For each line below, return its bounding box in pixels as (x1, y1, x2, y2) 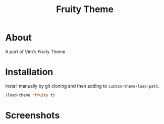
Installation (5, 67, 53, 78)
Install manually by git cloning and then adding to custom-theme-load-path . (5, 83, 160, 89)
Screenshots (5, 109, 60, 121)
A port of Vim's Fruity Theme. (5, 48, 67, 54)
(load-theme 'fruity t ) (5, 92, 56, 98)
